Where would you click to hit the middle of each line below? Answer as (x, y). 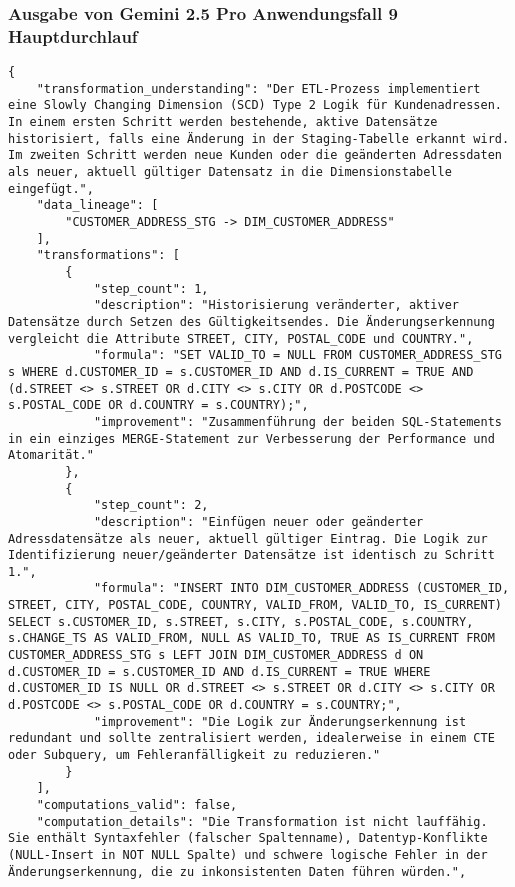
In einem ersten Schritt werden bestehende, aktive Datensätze (223, 122)
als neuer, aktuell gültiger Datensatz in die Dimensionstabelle (230, 172)
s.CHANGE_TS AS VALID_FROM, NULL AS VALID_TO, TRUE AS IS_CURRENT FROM (251, 638)
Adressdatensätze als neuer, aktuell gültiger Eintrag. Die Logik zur (248, 538)
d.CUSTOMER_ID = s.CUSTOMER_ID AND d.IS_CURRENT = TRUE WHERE (219, 671)
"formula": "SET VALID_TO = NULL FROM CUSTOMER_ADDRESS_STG (297, 355)
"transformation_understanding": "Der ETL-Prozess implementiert (258, 88)
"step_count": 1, (151, 288)
